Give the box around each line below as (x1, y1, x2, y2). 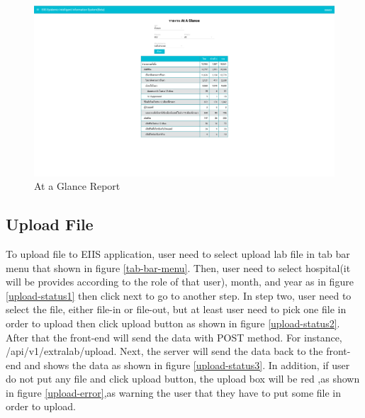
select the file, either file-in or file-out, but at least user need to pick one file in (6, 302, 347, 317)
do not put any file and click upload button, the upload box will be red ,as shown (6, 371, 360, 386)
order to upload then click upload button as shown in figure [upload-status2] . (6, 315, 340, 330)
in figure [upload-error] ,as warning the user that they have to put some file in (6, 385, 342, 400)
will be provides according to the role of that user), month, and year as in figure (6, 274, 354, 289)
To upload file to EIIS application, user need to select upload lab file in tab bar (6, 246, 350, 261)
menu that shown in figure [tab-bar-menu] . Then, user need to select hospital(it (6, 260, 351, 275)
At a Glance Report (34, 179, 120, 193)
